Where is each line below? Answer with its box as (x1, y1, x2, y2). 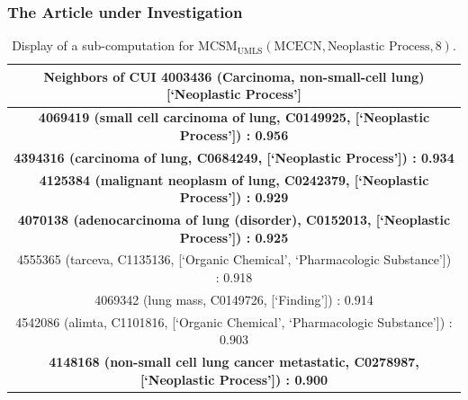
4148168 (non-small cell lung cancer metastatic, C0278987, (49, 352, 419, 371)
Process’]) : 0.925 (179, 227, 289, 246)
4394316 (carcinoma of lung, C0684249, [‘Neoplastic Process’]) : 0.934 (13, 147, 454, 166)
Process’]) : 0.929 (179, 188, 289, 207)
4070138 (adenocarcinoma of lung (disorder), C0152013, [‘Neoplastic (17, 209, 451, 228)
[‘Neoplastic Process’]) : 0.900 (139, 369, 328, 388)
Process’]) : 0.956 (179, 125, 289, 144)
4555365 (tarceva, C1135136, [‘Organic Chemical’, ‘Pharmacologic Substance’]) (16, 250, 452, 269)
